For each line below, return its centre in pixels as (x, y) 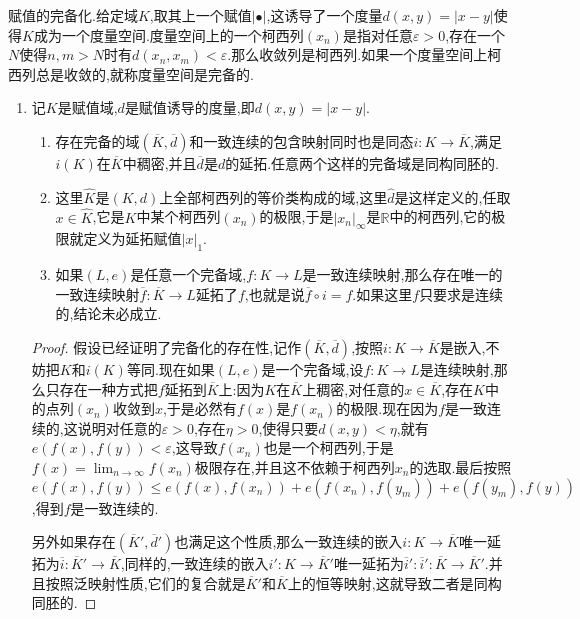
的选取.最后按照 (460, 466)
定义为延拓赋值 (132, 238)
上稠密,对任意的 (353, 388)
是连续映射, (456, 368)
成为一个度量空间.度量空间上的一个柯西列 (168, 34)
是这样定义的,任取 (452, 196)
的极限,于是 (296, 216)
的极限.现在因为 (387, 408)
